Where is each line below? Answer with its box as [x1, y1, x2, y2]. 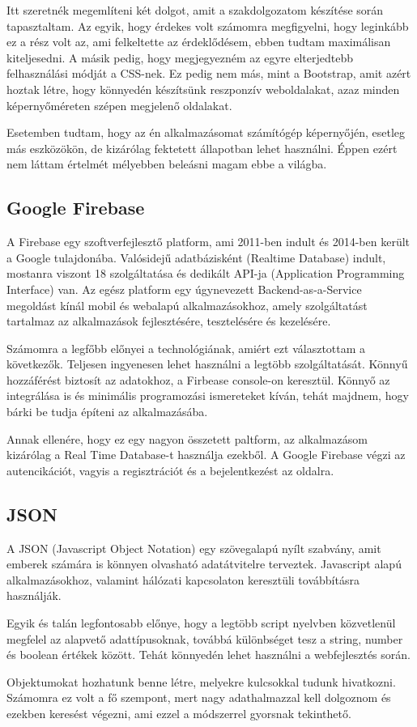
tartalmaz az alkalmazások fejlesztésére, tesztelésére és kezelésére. [6, 312, 331, 329]
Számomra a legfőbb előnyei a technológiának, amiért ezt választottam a [6, 339, 366, 356]
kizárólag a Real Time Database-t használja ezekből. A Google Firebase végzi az [6, 446, 406, 463]
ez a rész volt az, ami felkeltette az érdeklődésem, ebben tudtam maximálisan [6, 33, 391, 50]
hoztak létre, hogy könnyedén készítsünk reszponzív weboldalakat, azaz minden [6, 80, 400, 97]
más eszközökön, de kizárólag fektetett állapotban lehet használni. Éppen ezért [6, 139, 398, 156]
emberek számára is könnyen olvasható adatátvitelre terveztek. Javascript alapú [6, 555, 402, 572]
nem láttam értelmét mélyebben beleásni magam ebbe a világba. [6, 155, 327, 172]
